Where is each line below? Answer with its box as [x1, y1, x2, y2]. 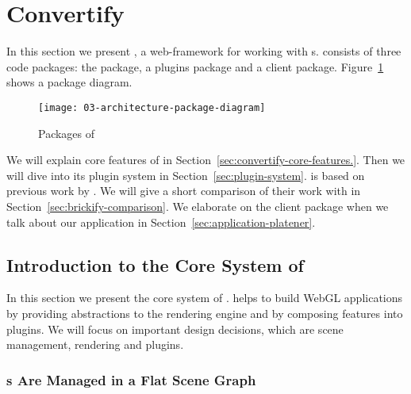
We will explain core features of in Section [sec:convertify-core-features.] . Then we [6, 151, 405, 168]
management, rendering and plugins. [6, 336, 184, 353]
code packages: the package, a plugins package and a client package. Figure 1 [6, 58, 384, 75]
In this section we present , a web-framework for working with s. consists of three [6, 43, 401, 59]
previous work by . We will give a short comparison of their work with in [6, 182, 361, 199]
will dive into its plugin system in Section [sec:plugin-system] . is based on [6, 166, 365, 183]
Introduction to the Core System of [6, 252, 304, 277]
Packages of [38, 124, 95, 141]
